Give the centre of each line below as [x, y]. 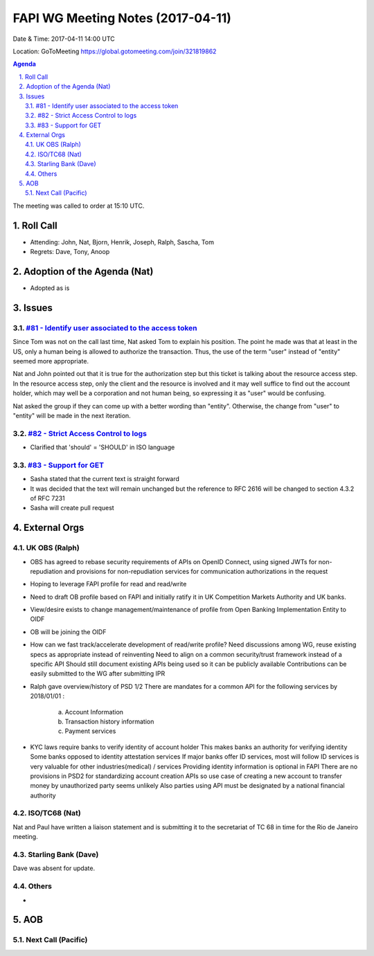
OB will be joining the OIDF [68, 632]
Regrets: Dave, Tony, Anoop [70, 252]
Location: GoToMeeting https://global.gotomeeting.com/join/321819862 [115, 51]
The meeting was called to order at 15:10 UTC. [79, 206]
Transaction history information [109, 721]
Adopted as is [50, 288]
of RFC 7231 [47, 498]
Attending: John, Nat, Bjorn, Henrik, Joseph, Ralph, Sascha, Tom [122, 242]
